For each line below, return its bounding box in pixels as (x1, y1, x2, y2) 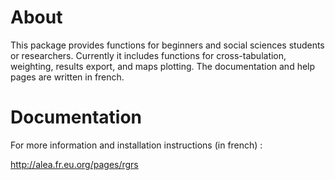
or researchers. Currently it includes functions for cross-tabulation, (10, 49, 287, 61)
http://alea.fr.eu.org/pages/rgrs (10, 158, 139, 170)
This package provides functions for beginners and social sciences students (10, 39, 325, 51)
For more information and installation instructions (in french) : (10, 139, 263, 151)
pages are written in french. (10, 71, 125, 83)
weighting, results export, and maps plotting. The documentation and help (10, 60, 316, 72)
